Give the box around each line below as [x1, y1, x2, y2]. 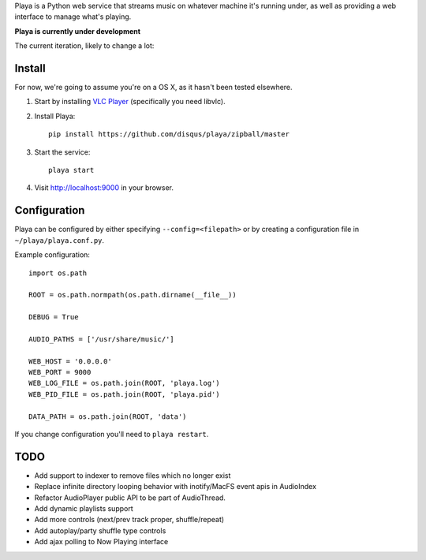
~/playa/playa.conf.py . [14, 235, 105, 245]
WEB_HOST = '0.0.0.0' [28, 357, 112, 366]
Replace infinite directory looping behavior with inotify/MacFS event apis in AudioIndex [34, 482, 317, 491]
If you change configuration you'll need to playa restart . [14, 429, 209, 439]
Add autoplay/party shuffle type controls [34, 525, 166, 536]
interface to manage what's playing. [14, 12, 132, 21]
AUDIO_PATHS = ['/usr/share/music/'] [28, 334, 175, 343]
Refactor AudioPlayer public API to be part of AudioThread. [34, 493, 226, 502]
